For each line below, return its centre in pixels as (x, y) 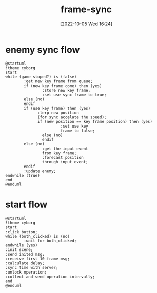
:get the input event (65, 149)
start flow (26, 205)
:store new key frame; (66, 90)
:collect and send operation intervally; (50, 277)
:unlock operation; (26, 272)
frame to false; (78, 131)
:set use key (74, 126)
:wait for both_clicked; (50, 241)
